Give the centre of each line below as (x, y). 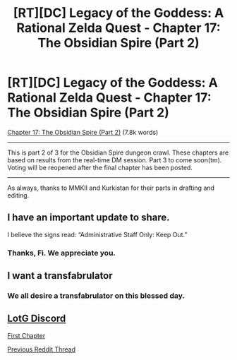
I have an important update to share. (89, 218)
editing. (18, 195)
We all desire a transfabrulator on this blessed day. (96, 296)
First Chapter (26, 335)
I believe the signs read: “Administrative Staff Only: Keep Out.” (97, 234)
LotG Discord (37, 319)
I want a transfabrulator (60, 276)
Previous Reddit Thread (42, 349)
